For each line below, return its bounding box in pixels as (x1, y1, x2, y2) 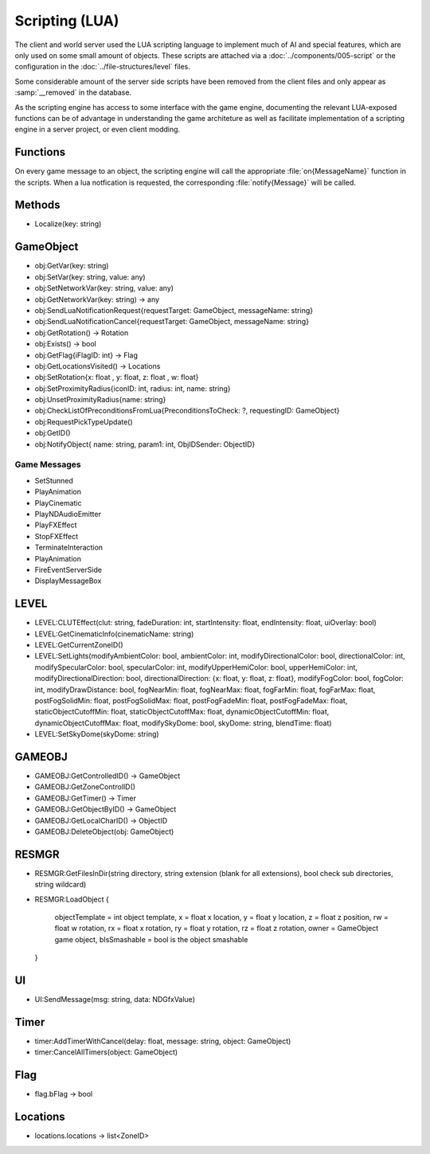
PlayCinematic (34, 498, 83, 507)
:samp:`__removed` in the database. (14, 88, 131, 97)
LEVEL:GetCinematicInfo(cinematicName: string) (34, 629, 194, 639)
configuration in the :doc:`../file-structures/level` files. (14, 62, 191, 72)
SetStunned (34, 475, 73, 485)
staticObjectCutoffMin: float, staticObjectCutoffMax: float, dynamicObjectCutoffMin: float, (34, 707, 330, 717)
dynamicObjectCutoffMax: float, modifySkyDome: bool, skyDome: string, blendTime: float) (34, 718, 332, 728)
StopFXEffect (34, 531, 79, 541)
